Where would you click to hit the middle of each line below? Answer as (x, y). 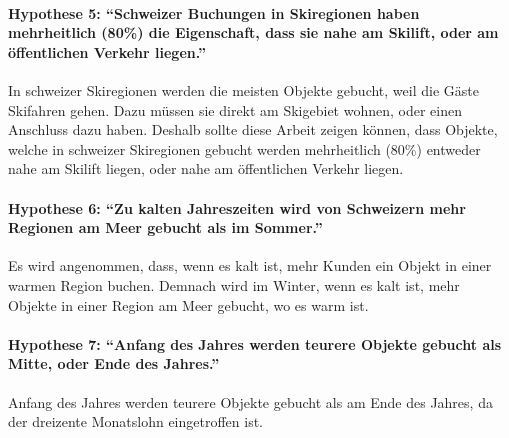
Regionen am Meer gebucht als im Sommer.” (165, 227)
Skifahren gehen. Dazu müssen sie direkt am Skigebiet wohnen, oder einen (235, 109)
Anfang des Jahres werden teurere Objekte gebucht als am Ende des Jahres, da (250, 401)
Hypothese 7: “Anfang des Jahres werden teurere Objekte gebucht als (255, 343)
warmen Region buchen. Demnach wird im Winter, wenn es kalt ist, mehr (234, 284)
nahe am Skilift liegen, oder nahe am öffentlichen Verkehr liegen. (206, 168)
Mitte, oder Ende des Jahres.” (114, 363)
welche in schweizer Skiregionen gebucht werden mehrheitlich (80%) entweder (244, 148)
